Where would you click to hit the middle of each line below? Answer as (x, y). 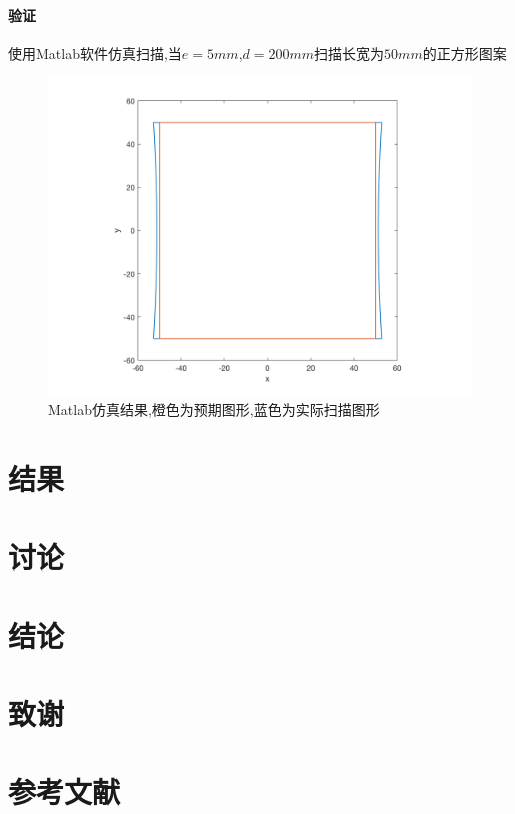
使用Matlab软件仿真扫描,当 (95, 52)
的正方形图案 (464, 52)
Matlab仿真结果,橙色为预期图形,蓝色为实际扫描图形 (214, 408)
